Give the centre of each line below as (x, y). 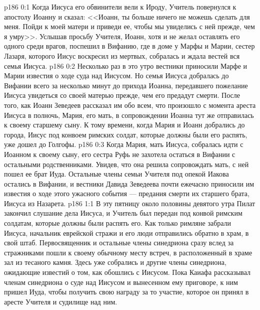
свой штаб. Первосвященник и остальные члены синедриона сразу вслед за (119, 243)
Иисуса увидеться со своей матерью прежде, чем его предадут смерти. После (122, 95)
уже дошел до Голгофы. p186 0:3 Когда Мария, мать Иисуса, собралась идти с (124, 144)
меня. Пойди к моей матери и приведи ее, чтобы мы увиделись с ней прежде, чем (129, 26)
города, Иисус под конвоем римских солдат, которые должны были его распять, (126, 134)
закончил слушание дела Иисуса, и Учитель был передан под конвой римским (123, 213)
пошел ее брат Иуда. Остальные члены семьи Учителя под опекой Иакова (116, 174)
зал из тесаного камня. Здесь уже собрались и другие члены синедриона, (115, 262)
